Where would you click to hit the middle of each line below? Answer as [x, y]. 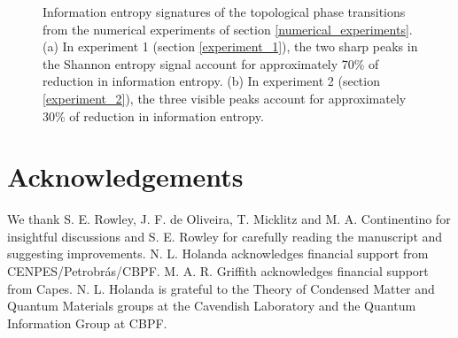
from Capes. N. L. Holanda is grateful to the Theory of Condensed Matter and [221, 288]
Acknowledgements [125, 177]
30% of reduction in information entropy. [153, 115]
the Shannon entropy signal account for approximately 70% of [211, 63]
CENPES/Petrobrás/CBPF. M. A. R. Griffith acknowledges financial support [218, 271]
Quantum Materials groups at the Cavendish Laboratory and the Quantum [212, 306]
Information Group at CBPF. [87, 323]
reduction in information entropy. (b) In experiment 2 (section [211, 81]
